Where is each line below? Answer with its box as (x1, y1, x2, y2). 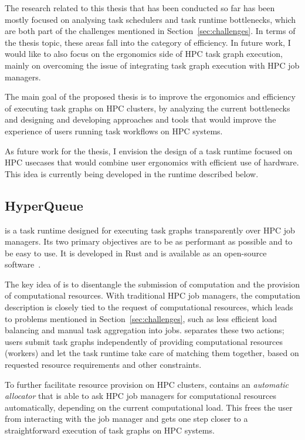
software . (5, 258, 41, 270)
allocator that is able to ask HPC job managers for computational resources (5, 390, 277, 402)
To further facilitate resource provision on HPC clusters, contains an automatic (5, 378, 289, 390)
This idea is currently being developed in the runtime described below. (5, 167, 259, 180)
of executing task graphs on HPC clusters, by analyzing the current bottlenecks (5, 101, 290, 114)
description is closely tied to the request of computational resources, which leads (5, 301, 293, 313)
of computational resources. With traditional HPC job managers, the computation (5, 289, 300, 302)
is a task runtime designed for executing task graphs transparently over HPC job (5, 224, 295, 236)
